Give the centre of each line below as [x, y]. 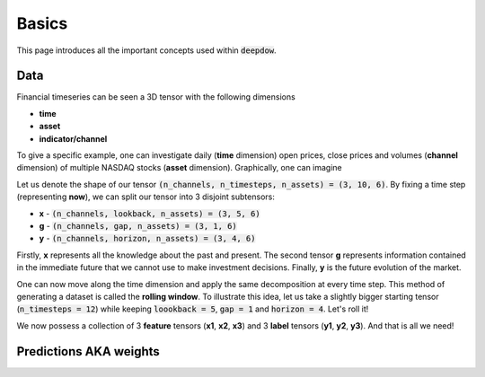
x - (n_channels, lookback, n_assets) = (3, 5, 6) [150, 213]
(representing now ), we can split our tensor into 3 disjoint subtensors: [146, 197]
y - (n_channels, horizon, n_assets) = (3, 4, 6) [147, 239]
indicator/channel [73, 138]
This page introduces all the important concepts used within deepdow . [147, 50]
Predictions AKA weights [88, 351]
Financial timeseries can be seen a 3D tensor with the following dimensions [156, 97]
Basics [42, 23]
